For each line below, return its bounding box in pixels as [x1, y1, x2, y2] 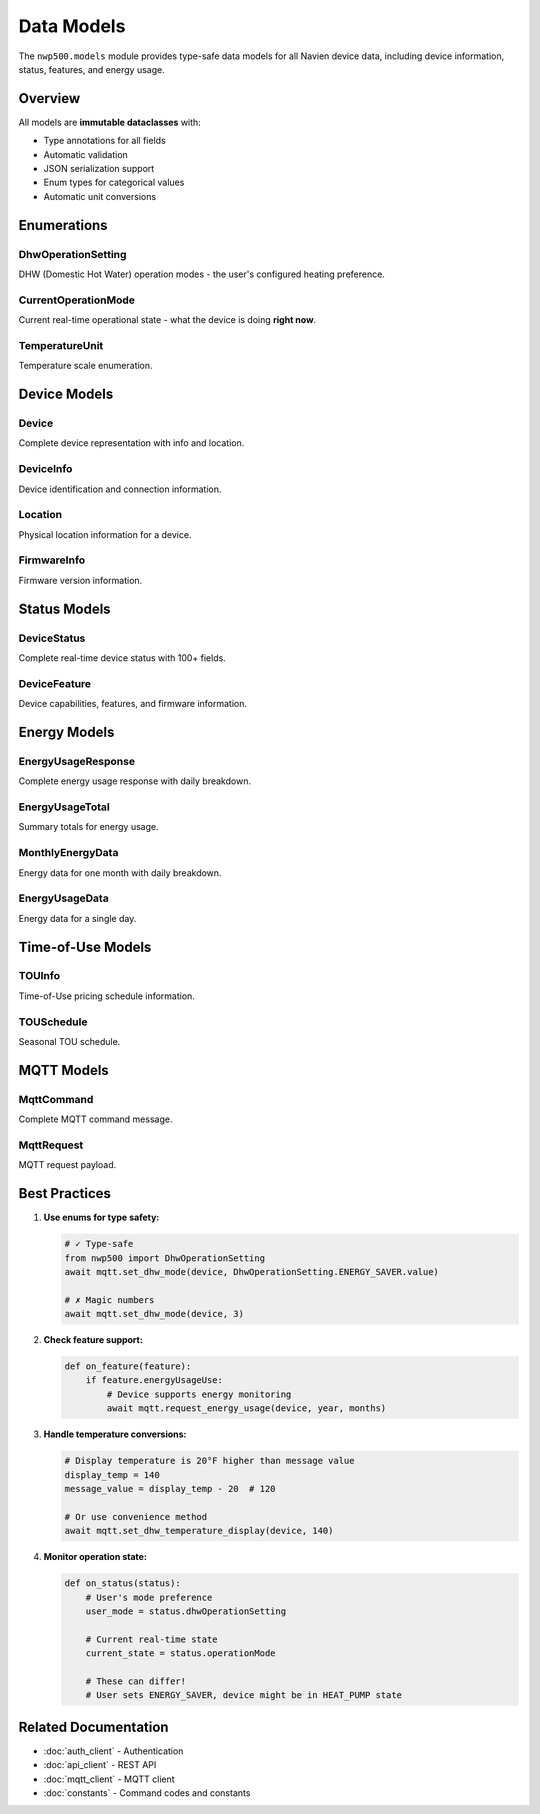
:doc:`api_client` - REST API [43, 1759, 157, 1771]
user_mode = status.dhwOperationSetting [85, 1605, 287, 1617]
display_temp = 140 [64, 1469, 160, 1480]
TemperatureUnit [18, 338, 104, 352]
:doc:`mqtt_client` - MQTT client [43, 1773, 175, 1785]
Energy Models [18, 723, 115, 740]
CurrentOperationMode [18, 293, 135, 307]
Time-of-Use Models [18, 938, 152, 955]
